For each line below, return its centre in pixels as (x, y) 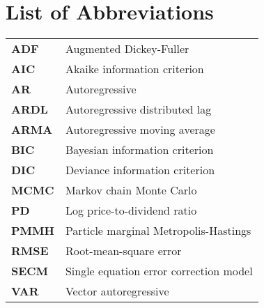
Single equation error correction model (159, 271)
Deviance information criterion (140, 170)
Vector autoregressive (117, 291)
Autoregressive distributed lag (138, 109)
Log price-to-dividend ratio (131, 210)
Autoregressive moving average (140, 130)
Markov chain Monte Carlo (131, 190)
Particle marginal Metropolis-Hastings (158, 231)
